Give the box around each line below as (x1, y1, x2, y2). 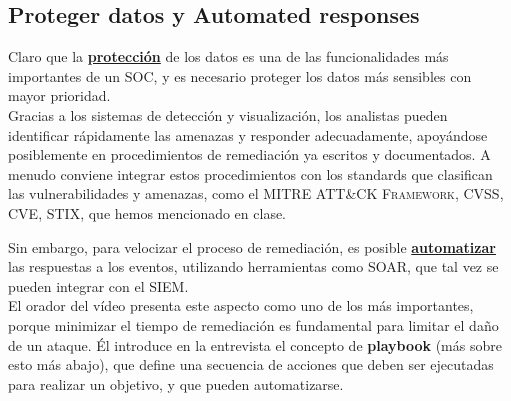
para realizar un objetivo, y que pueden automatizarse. (8, 373, 344, 394)
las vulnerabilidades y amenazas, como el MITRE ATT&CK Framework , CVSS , (8, 183, 504, 204)
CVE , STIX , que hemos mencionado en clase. (8, 202, 287, 223)
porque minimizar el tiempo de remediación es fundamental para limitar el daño (8, 314, 499, 335)
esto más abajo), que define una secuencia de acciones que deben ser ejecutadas (8, 354, 494, 375)
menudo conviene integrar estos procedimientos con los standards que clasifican (8, 163, 493, 184)
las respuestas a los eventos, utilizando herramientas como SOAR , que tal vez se (8, 256, 499, 277)
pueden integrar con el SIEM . (8, 275, 189, 296)
